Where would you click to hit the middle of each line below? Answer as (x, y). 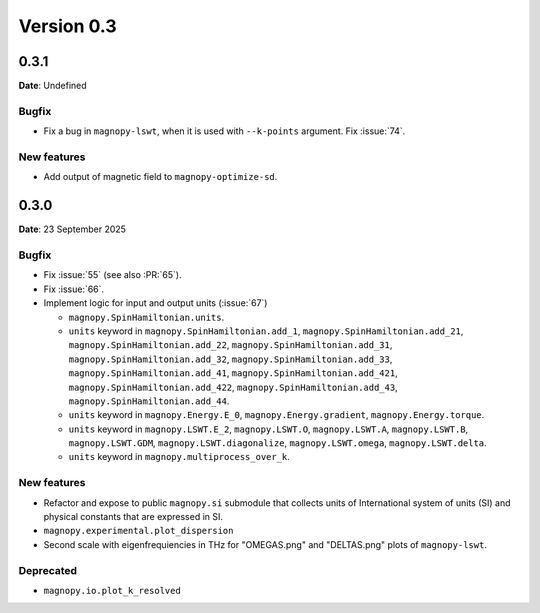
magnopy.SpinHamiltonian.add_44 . (149, 401)
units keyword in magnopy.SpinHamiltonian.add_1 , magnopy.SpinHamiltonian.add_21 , (266, 331)
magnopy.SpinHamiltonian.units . (146, 317)
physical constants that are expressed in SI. (133, 516)
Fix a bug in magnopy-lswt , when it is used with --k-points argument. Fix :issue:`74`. (224, 131)
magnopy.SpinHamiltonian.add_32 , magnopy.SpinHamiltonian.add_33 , (230, 359)
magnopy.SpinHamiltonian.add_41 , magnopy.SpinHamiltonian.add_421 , (233, 373)
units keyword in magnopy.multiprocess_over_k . (179, 457)
